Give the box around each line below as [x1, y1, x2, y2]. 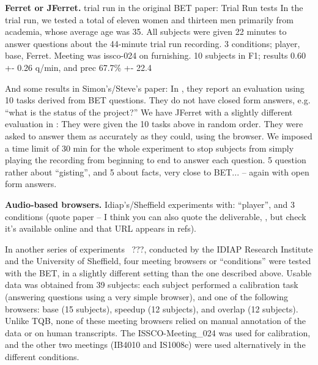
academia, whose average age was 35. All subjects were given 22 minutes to [5, 25, 287, 38]
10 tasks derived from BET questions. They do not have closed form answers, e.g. [5, 94, 311, 106]
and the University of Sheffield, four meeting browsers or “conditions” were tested [5, 254, 311, 267]
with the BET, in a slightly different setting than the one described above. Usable [5, 266, 312, 279]
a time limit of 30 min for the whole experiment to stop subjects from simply [5, 141, 294, 154]
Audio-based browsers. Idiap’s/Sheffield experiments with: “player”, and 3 [5, 197, 295, 210]
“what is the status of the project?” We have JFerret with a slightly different [5, 105, 293, 118]
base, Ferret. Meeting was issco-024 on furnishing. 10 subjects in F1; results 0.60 [5, 49, 306, 62]
